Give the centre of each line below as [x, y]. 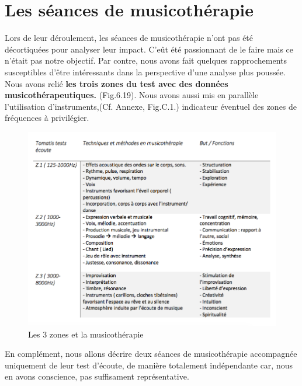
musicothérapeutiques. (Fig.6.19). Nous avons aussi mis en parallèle [132, 95]
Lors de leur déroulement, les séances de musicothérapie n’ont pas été [129, 38]
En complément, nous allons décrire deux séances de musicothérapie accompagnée [151, 354]
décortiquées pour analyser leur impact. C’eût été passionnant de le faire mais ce [149, 49]
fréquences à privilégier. [47, 118]
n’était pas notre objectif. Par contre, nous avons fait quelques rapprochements [146, 60]
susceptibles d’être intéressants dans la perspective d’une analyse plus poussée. [145, 72]
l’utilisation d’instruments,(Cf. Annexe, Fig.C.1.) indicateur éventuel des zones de [151, 106]
